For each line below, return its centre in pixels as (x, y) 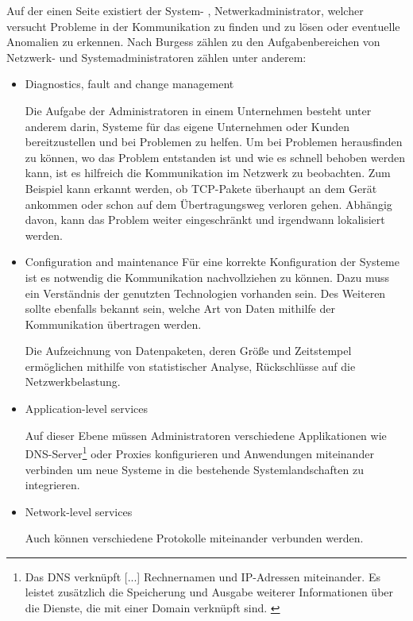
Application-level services (86, 409)
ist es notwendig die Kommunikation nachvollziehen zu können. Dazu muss (207, 277)
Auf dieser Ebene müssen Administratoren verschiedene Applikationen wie (206, 435)
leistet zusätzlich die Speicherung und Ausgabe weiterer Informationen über (209, 592)
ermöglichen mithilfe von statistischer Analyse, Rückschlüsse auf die (190, 366)
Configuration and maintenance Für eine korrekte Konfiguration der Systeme (212, 262)
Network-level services (79, 511)
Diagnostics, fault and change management (129, 84)
